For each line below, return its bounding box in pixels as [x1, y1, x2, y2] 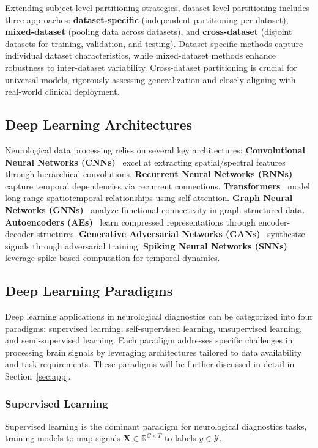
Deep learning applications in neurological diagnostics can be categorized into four [5, 310, 313, 323]
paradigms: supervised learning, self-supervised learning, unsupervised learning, [5, 321, 302, 334]
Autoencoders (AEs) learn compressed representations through [5, 215, 256, 228]
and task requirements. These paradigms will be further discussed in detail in [5, 358, 295, 370]
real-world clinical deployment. [5, 85, 120, 98]
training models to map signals [5, 431, 120, 444]
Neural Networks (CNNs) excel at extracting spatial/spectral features [5, 155, 286, 168]
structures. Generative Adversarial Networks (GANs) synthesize [36, 227, 305, 240]
